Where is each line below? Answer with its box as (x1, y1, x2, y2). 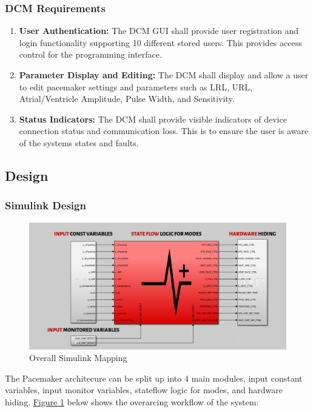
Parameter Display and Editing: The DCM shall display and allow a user (19, 69, 309, 81)
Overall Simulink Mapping (29, 351, 127, 364)
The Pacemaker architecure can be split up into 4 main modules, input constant (5, 371, 303, 384)
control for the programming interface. (19, 48, 162, 61)
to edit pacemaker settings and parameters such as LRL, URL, (19, 80, 252, 93)
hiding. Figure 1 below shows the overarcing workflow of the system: (5, 396, 259, 408)
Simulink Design (5, 198, 86, 213)
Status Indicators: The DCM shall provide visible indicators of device (19, 112, 287, 125)
